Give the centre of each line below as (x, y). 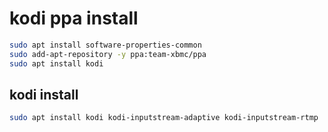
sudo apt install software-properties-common (105, 45)
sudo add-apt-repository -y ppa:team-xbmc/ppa (108, 54)
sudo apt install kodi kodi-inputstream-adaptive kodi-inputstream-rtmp (164, 118)
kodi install (44, 94)
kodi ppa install (74, 18)
